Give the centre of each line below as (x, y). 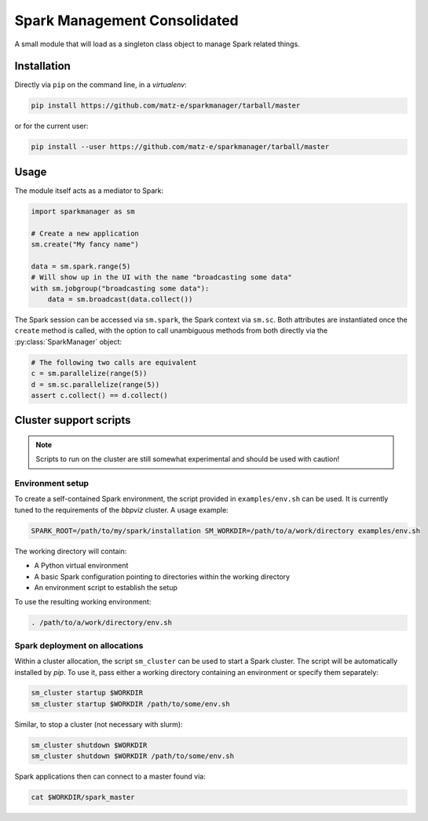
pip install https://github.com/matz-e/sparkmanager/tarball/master (166, 106)
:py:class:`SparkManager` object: (68, 341)
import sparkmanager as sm (83, 211)
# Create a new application (85, 233)
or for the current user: (51, 126)
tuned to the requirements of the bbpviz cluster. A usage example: (122, 509)
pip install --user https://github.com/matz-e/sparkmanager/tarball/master (180, 147)
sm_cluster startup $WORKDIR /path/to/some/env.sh (131, 704)
